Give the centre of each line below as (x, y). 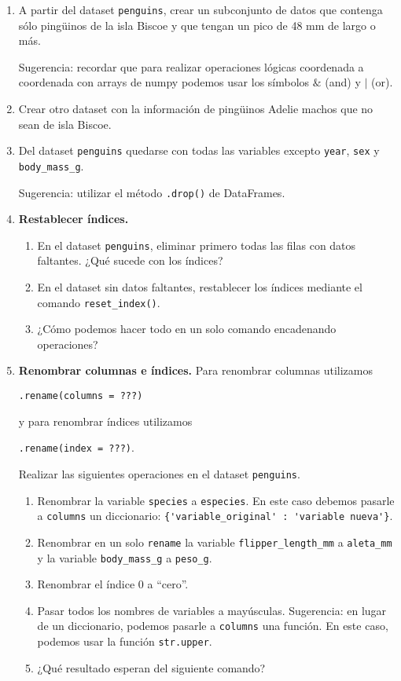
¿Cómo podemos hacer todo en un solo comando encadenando (187, 329)
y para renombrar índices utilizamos (105, 421)
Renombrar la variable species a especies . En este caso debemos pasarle (216, 500)
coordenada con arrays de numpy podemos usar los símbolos (164, 82)
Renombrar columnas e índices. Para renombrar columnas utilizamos (196, 370)
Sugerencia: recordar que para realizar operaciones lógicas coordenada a (191, 66)
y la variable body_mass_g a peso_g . (125, 557)
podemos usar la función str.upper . (125, 641)
